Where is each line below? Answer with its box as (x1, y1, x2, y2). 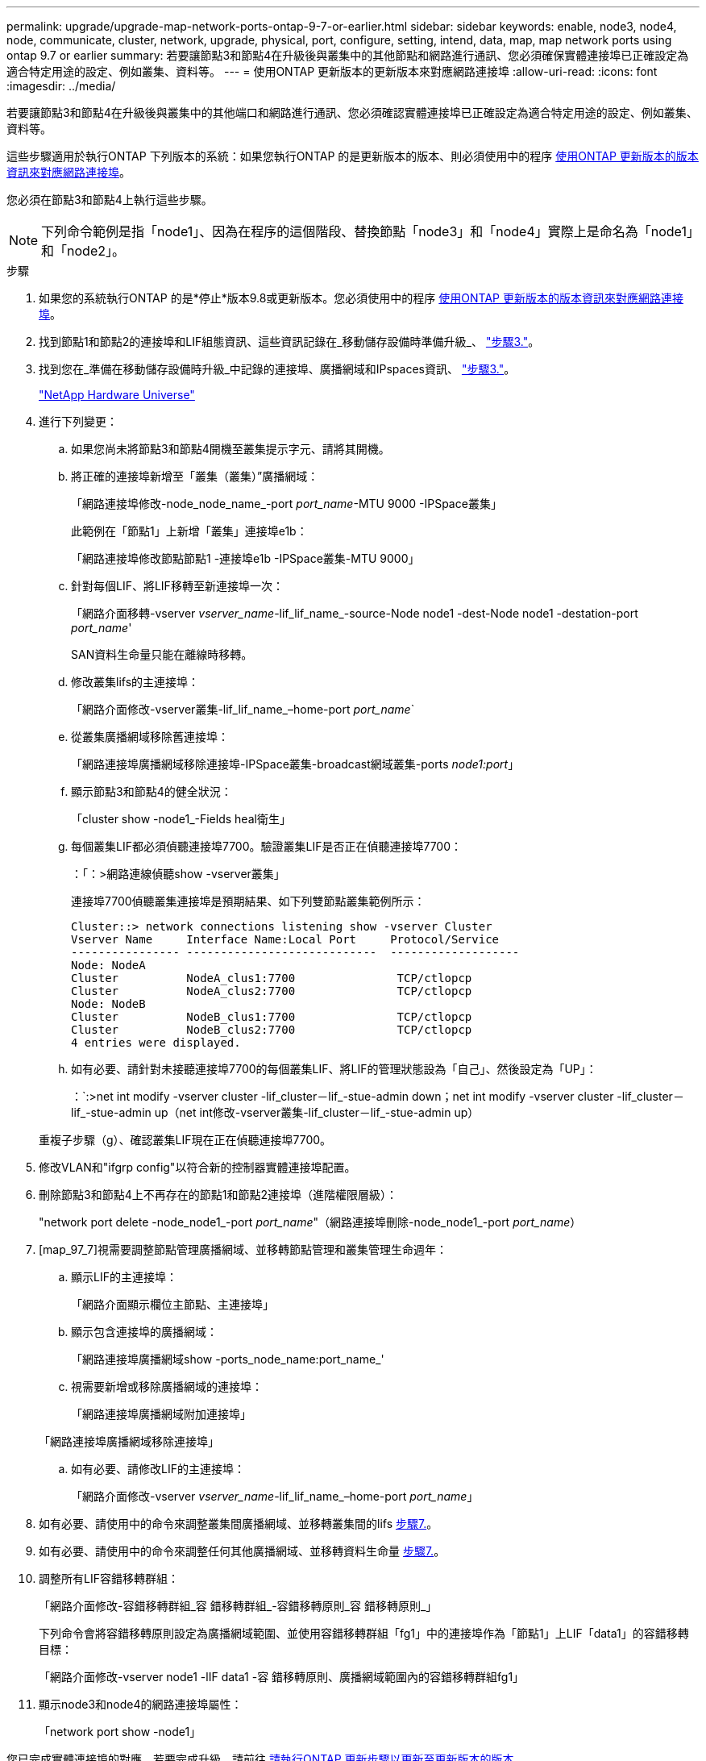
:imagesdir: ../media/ (6, 79, 116, 93)
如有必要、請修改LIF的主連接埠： (71, 1462, 245, 1476)
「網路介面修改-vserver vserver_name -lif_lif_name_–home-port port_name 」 (71, 1489, 479, 1503)
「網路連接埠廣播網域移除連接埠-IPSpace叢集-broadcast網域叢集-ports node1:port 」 (71, 757, 520, 771)
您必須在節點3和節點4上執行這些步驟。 (6, 193, 213, 206)
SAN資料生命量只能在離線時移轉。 (71, 647, 253, 661)
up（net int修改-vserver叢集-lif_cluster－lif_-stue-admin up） (154, 1105, 480, 1119)
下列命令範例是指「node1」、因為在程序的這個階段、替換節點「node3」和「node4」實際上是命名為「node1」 (41, 223, 693, 239)
